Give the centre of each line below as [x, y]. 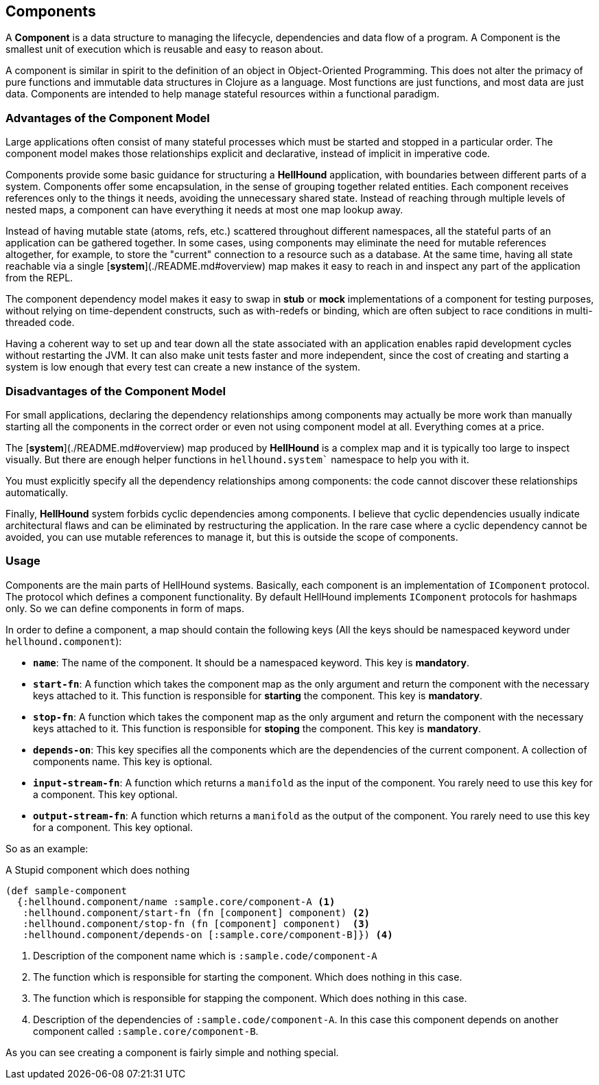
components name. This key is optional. [123, 761]
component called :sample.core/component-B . [146, 1031]
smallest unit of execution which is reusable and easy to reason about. [165, 49]
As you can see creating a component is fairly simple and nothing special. [172, 1052]
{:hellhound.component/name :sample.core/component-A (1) [176, 901]
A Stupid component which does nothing [98, 870]
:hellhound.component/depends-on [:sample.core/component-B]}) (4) [208, 934]
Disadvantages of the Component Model [116, 391]
